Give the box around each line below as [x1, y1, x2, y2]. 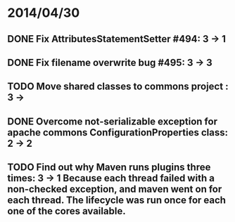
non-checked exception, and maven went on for [7, 183, 222, 195]
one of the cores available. [7, 205, 126, 217]
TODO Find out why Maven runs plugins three [7, 162, 211, 174]
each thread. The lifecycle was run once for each [7, 195, 227, 207]
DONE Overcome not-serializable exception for [7, 115, 218, 127]
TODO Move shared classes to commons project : [7, 81, 229, 93]
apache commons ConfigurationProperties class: [7, 126, 229, 138]
